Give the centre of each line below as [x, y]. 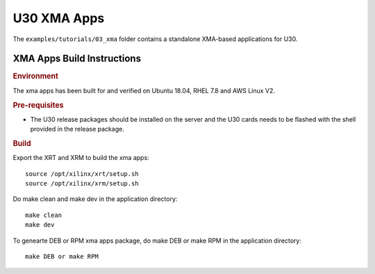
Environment [36, 76]
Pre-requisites [38, 105]
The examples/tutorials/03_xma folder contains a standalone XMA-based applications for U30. [155, 39]
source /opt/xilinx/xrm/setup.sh [82, 183]
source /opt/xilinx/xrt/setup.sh [82, 174]
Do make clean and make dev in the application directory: [95, 199]
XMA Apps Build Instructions [77, 59]
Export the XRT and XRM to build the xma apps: [81, 158]
